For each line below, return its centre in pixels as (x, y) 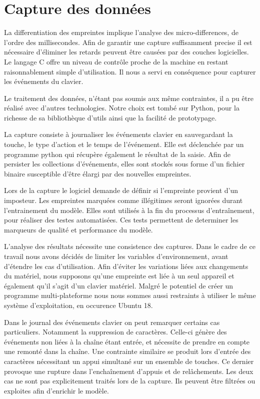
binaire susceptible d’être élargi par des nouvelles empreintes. (98, 173)
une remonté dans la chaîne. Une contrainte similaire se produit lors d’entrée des (127, 351)
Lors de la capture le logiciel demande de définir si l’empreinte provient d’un (121, 190)
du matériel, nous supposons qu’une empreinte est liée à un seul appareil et (119, 276)
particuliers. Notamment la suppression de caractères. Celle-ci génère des (115, 332)
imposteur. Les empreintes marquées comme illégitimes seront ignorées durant (123, 200)
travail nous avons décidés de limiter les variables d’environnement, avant (116, 256)
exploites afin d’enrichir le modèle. (56, 390)
